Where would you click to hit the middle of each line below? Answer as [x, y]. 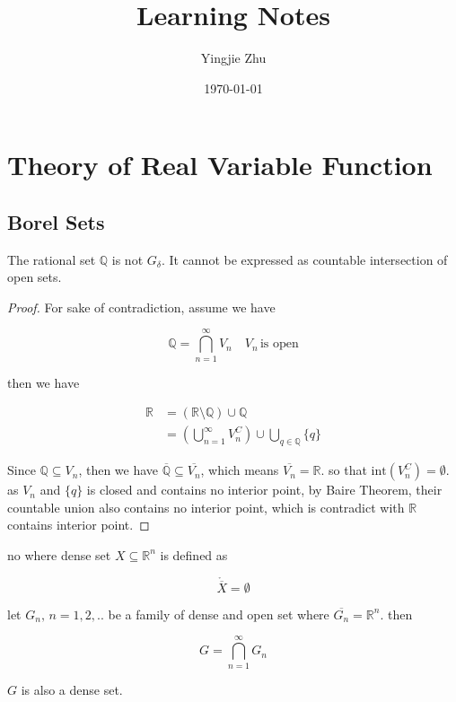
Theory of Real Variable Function [220, 165]
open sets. [35, 277]
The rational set [52, 259]
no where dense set [59, 554]
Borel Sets [56, 221]
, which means [240, 470]
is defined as [194, 554]
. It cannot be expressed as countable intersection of [304, 259]
